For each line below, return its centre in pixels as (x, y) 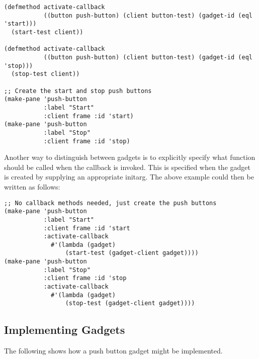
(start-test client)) (47, 32)
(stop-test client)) (46, 74)
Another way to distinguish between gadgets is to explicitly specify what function (130, 157)
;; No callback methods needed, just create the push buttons (110, 203)
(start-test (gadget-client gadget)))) (132, 253)
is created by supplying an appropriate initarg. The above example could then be (129, 177)
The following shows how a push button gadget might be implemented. (113, 351)
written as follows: (32, 186)
